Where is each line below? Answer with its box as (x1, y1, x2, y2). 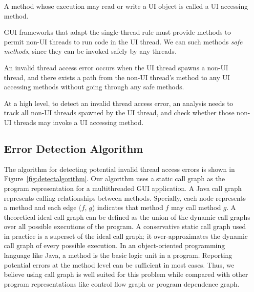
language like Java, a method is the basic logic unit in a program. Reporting (4, 250, 233, 260)
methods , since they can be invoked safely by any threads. (4, 46, 176, 56)
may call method (171, 202, 221, 212)
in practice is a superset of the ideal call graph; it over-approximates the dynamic (4, 230, 248, 241)
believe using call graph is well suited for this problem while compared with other (4, 269, 248, 279)
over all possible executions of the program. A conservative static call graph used (4, 221, 246, 231)
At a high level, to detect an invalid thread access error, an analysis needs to (4, 98, 233, 108)
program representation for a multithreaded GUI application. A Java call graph (4, 183, 242, 193)
